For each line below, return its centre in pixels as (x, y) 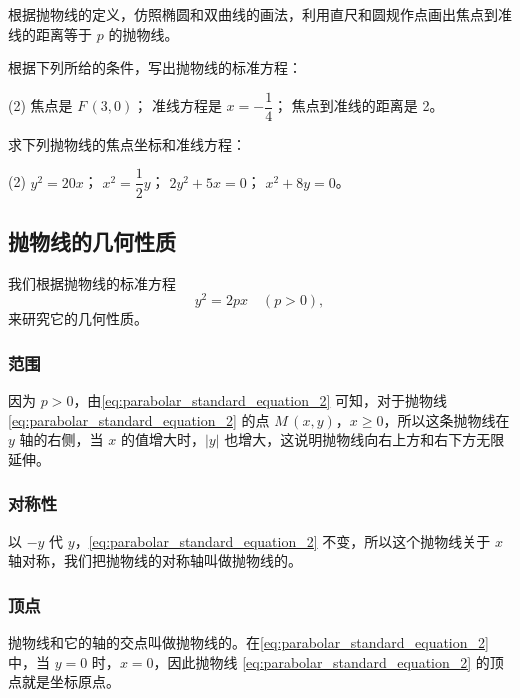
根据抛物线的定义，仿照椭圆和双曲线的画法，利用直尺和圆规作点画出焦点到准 (260, 14)
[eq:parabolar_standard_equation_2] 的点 (139, 419)
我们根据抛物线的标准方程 (92, 282)
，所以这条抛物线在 (446, 419)
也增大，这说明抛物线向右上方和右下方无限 (364, 439)
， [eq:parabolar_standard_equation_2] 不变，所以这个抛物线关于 (282, 540)
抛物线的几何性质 (92, 240)
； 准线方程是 (177, 105)
